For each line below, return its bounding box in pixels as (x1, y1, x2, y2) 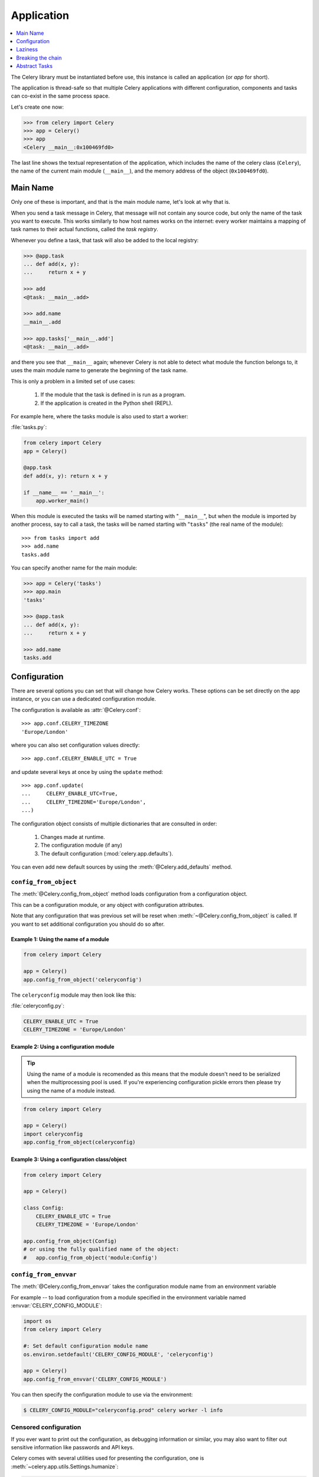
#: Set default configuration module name (23, 1343, 148, 1349)
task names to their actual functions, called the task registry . (11, 226, 159, 233)
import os (23, 1318, 52, 1325)
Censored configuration (11, 1423, 82, 1432)
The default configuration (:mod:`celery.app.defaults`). (40, 850, 174, 857)
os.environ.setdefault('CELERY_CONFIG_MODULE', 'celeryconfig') (23, 1351, 214, 1358)
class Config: (23, 1205, 64, 1211)
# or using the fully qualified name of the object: (23, 1246, 180, 1252)
